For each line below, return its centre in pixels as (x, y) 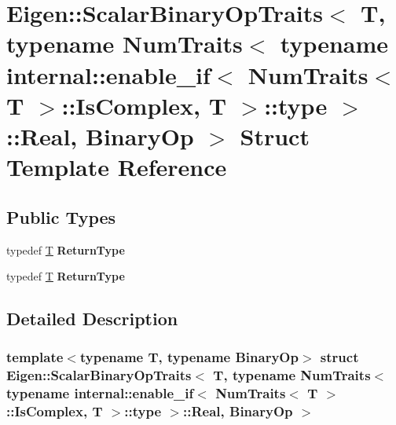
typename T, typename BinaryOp (189, 357)
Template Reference (117, 167)
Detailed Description (92, 319)
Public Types (61, 216)
